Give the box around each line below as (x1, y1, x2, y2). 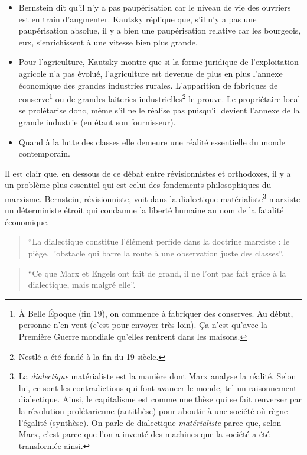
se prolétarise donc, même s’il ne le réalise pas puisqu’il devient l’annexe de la (18, 104, 300, 116)
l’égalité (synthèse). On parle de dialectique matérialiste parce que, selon (18, 416, 282, 428)
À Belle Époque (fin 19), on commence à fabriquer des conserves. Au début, (18, 307, 293, 319)
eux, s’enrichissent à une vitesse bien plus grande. (18, 35, 198, 48)
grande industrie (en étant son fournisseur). (18, 116, 176, 128)
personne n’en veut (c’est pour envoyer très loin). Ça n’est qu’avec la (18, 318, 268, 331)
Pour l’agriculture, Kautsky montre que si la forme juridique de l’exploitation (18, 56, 299, 68)
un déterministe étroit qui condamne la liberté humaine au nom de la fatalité (5, 204, 284, 216)
